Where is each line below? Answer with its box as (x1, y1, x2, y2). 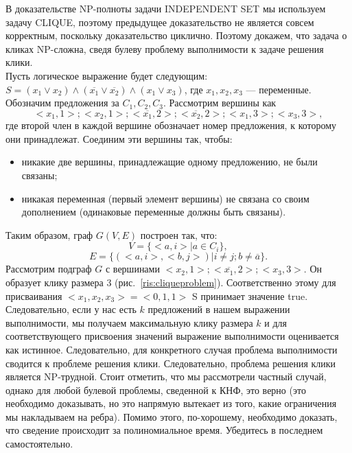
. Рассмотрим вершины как (163, 95, 277, 110)
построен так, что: (140, 227, 218, 242)
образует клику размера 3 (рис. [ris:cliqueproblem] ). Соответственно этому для (5, 275, 336, 289)
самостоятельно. (5, 437, 73, 451)
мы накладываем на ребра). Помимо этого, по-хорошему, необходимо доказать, (5, 409, 338, 423)
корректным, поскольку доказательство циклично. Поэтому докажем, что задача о (5, 28, 347, 43)
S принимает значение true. (192, 288, 308, 303)
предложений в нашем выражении (148, 302, 290, 316)
